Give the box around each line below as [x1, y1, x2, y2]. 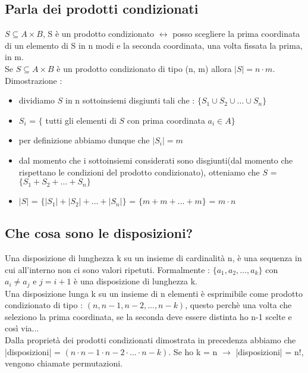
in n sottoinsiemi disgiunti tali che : [65, 94, 195, 106]
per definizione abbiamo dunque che [18, 134, 150, 146]
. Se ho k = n [168, 345, 218, 358]
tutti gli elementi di [45, 114, 117, 126]
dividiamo [18, 94, 55, 106]
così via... [5, 322, 39, 334]
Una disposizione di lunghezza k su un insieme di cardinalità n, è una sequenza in [5, 251, 302, 264]
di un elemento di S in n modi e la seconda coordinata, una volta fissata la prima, [5, 39, 303, 51]
